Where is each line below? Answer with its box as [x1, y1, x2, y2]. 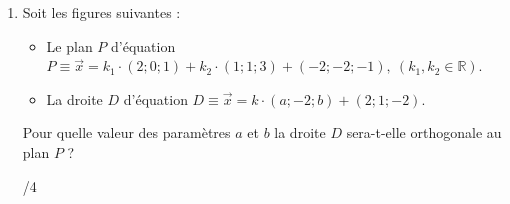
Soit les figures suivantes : [22, 2, 181, 22]
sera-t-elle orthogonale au [346, 122, 502, 143]
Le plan [46, 35, 93, 56]
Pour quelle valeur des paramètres [22, 122, 231, 143]
